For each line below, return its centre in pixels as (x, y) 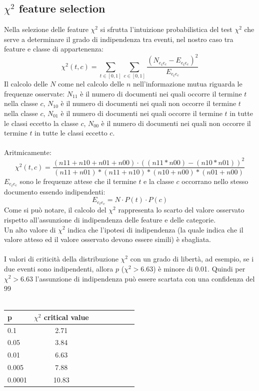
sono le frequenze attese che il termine (78, 181)
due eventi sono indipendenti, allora (59, 268)
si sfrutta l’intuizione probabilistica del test (166, 29)
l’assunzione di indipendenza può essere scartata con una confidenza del (145, 278)
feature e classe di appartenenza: (54, 49)
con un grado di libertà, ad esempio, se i (192, 259)
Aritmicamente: (28, 152)
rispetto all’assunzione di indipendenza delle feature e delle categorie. (110, 219)
